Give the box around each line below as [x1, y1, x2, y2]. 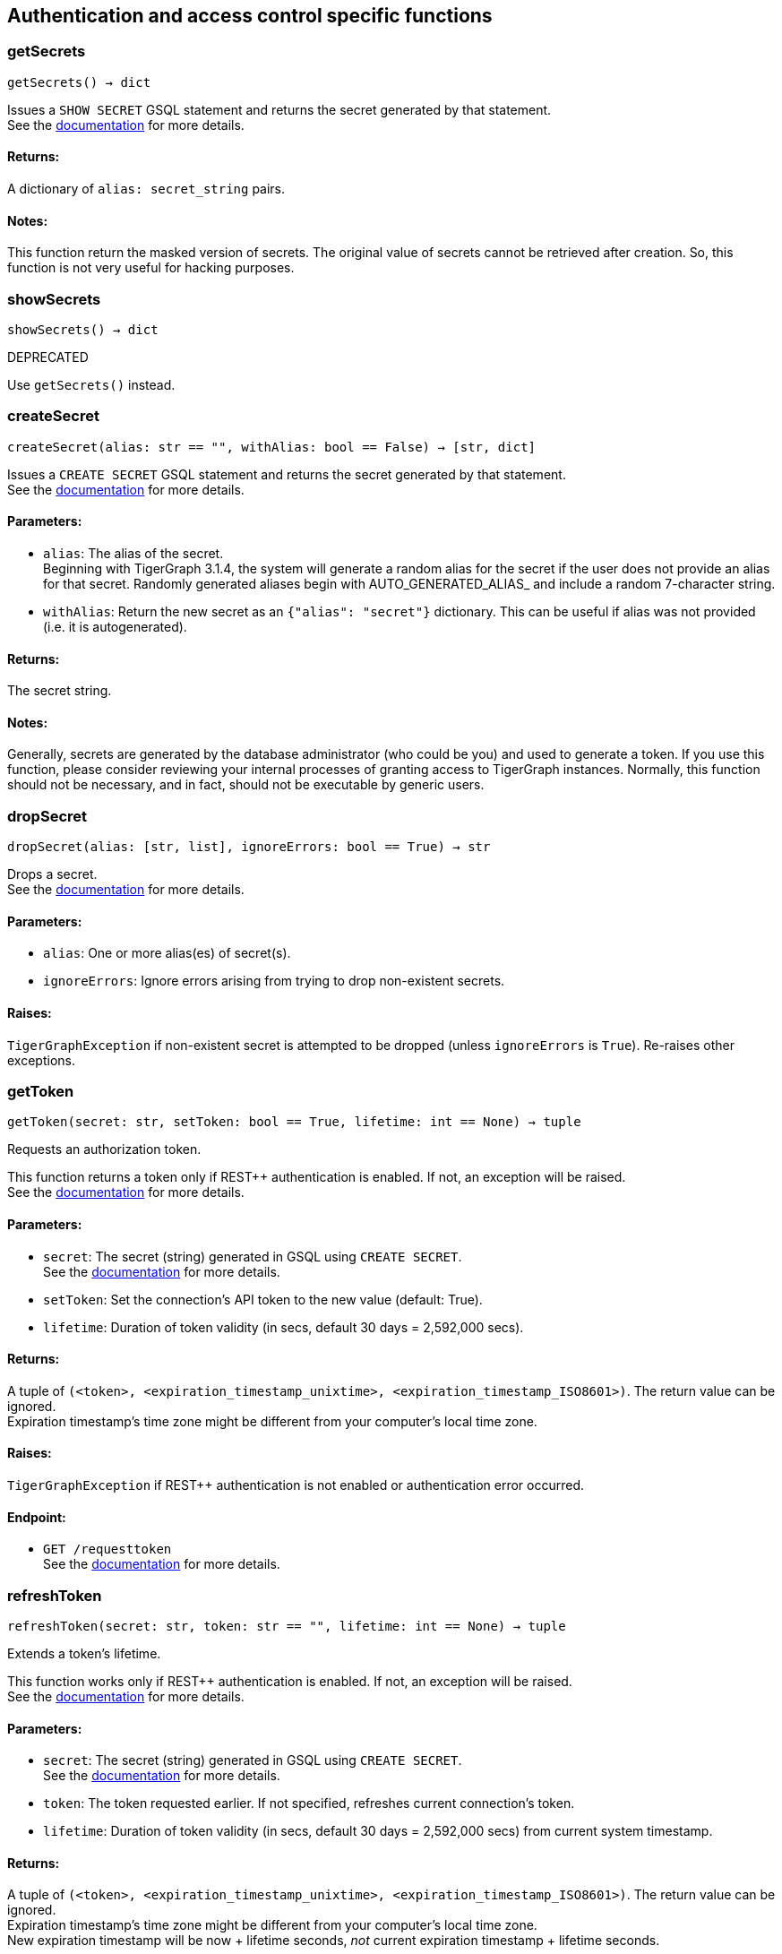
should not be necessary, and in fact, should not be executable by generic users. [7, 777, 485, 793]
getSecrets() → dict [7, 74, 151, 90]
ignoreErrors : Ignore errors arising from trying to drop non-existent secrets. [43, 973, 505, 989]
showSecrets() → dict [7, 322, 159, 337]
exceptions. [7, 1052, 75, 1068]
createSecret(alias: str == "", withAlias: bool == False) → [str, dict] [7, 439, 537, 454]
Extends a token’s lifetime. [7, 1645, 161, 1661]
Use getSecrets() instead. [7, 376, 176, 392]
